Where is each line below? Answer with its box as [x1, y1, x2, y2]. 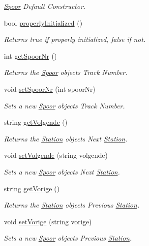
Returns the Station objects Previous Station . [4, 200, 140, 210]
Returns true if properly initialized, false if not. [4, 34, 146, 44]
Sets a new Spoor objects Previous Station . [4, 233, 132, 243]
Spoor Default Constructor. [4, 1, 86, 11]
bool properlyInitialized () [4, 17, 83, 28]
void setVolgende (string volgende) [4, 150, 108, 160]
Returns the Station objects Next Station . [4, 133, 127, 143]
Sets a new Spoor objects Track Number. [4, 100, 125, 110]
